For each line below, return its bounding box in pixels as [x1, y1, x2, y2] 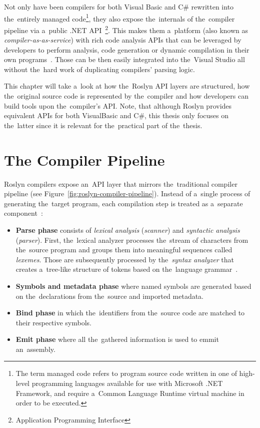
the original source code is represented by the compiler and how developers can [4, 91, 248, 101]
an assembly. [15, 343, 55, 354]
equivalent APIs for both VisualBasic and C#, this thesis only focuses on [4, 110, 229, 121]
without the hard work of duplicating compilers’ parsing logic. [4, 64, 195, 74]
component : [4, 208, 43, 218]
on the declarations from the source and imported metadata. [15, 290, 204, 301]
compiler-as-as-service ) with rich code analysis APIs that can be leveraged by [4, 35, 241, 45]
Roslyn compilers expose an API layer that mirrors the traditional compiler [4, 178, 237, 189]
